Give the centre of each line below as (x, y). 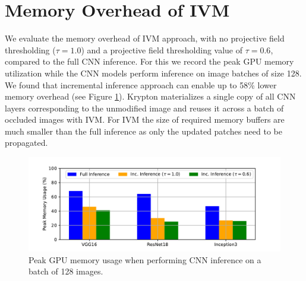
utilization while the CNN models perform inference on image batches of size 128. (153, 73)
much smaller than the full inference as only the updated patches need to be (143, 131)
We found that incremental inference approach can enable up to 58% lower (141, 84)
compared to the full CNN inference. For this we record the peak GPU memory (149, 61)
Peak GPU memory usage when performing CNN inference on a (145, 259)
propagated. (26, 143)
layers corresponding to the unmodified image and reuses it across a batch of (144, 108)
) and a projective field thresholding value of (162, 50)
